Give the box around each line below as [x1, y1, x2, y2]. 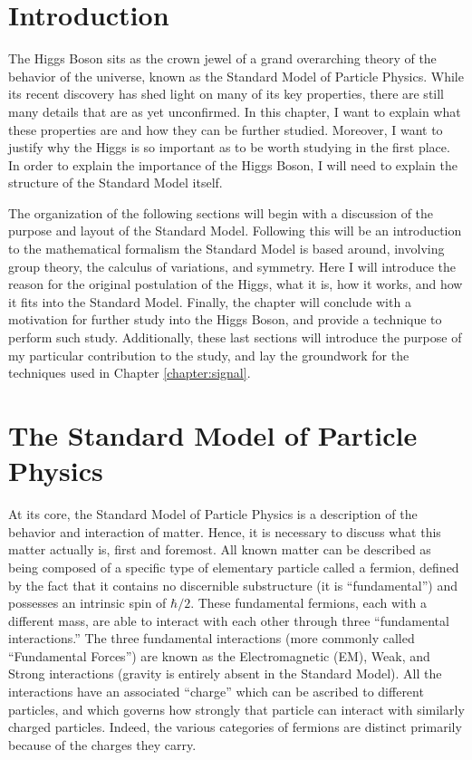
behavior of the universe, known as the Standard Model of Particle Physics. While [8, 66, 464, 85]
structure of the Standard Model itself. [8, 173, 223, 192]
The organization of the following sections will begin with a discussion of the [8, 203, 434, 222]
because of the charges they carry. [8, 735, 197, 754]
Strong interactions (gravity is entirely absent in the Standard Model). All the [8, 664, 442, 683]
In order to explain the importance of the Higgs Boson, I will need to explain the [8, 155, 458, 174]
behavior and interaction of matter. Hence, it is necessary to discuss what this [8, 522, 441, 541]
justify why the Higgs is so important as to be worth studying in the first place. [8, 138, 450, 157]
